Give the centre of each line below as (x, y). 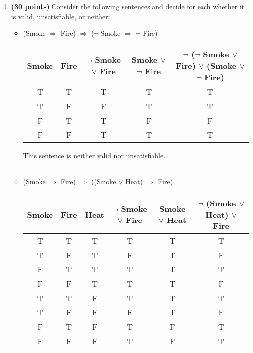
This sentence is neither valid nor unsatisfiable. (94, 155)
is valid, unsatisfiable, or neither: (61, 16)
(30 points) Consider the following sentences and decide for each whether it (128, 6)
